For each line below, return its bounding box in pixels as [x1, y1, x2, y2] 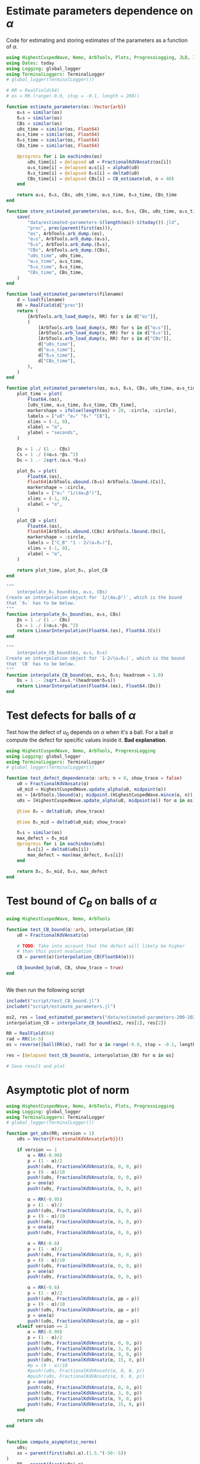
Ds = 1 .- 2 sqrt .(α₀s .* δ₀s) [17, 457, 86, 463]
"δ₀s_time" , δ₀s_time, [27, 264, 84, 270]
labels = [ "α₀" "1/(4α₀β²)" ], [27, 490, 102, 496]
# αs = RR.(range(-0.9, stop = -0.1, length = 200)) [6, 93, 140, 99]
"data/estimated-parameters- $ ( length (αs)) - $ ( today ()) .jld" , [27, 219, 180, 225]
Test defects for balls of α [6, 709, 136, 722]
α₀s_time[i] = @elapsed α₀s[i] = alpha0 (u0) [27, 164, 140, 171]
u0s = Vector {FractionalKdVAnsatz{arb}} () [17, 1136, 124, 1142]
